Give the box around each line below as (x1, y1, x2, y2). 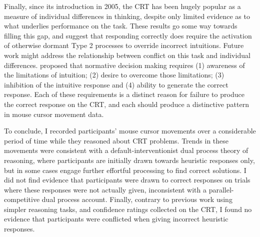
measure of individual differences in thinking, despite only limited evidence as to (4, 10, 250, 21)
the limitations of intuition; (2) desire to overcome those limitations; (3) (4, 69, 224, 80)
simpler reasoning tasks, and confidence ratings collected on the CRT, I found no (4, 203, 252, 214)
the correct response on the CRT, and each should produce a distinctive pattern (4, 98, 249, 109)
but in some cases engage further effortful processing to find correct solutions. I (4, 164, 246, 175)
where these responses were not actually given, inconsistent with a (4, 184, 206, 194)
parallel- (208, 184, 234, 194)
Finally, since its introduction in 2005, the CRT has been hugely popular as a (4, 1, 241, 11)
